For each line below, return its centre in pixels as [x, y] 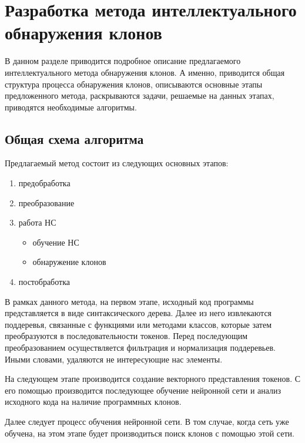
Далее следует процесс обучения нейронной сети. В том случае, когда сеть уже [147, 421]
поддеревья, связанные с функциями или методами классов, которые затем [138, 324]
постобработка [44, 282]
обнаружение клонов [69, 262]
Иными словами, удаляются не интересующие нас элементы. [114, 359]
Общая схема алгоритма [74, 138]
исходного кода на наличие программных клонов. [93, 402]
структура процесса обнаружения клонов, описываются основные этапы [134, 84]
